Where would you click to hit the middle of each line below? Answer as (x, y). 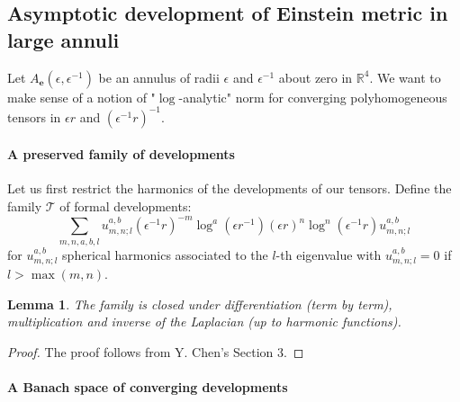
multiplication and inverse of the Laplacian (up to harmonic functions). (204, 322)
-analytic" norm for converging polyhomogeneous (313, 97)
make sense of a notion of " (81, 97)
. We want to (405, 77)
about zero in (316, 77)
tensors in (34, 116)
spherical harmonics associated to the (165, 254)
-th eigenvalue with (329, 254)
